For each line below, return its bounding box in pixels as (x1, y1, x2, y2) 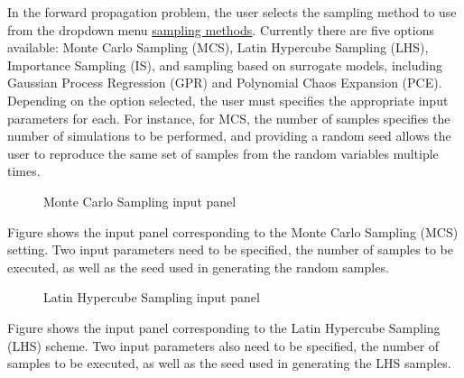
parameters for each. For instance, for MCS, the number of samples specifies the (7, 108, 450, 127)
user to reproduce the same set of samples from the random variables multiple (7, 143, 439, 162)
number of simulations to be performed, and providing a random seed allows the (7, 126, 451, 145)
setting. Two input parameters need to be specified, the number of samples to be (7, 240, 453, 259)
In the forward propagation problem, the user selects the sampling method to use (7, 3, 457, 21)
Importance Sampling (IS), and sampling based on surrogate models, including (7, 55, 442, 74)
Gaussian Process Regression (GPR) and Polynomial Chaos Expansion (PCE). (7, 73, 442, 92)
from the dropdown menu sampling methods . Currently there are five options (7, 20, 435, 39)
